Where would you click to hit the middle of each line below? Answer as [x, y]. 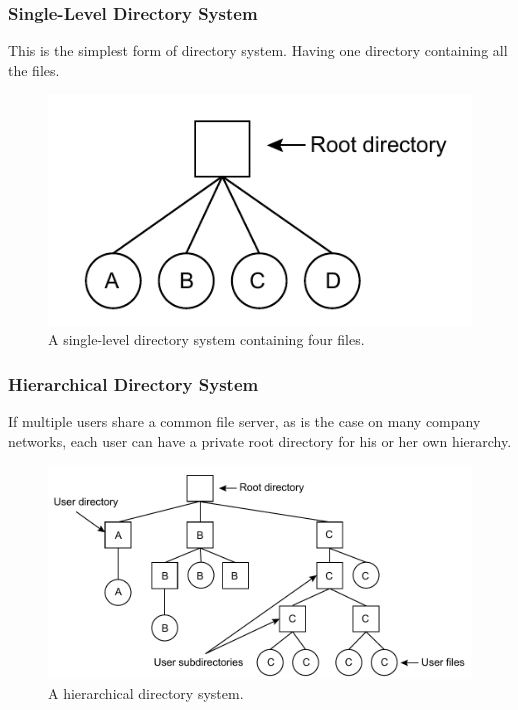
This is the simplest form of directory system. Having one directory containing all [258, 50]
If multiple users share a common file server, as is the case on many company [244, 421]
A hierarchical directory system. [146, 692]
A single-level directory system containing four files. [206, 339]
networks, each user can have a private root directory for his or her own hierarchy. [260, 440]
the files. [34, 69]
